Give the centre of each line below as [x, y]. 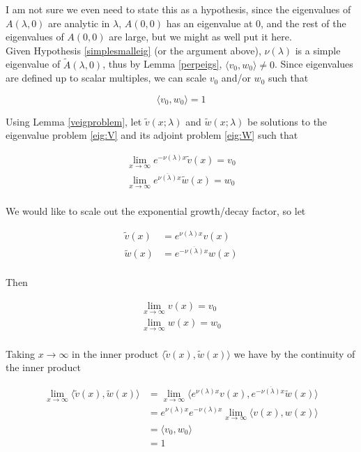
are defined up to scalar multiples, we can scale [106, 78]
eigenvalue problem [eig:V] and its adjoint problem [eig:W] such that [152, 135]
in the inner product [115, 353]
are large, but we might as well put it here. [200, 37]
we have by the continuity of [294, 353]
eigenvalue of [33, 64]
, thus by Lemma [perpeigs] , [162, 64]
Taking [21, 353]
